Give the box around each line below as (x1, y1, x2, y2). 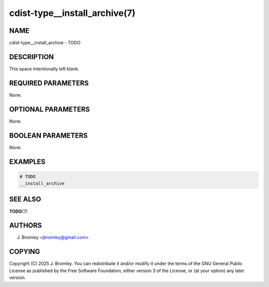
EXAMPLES (9, 157, 46, 166)
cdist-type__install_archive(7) (9, 7, 135, 18)
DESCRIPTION (9, 52, 54, 61)
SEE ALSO (9, 195, 41, 204)
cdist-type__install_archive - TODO (9, 40, 81, 46)
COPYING (9, 248, 40, 256)
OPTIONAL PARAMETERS (9, 105, 90, 113)
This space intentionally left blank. (9, 65, 80, 72)
